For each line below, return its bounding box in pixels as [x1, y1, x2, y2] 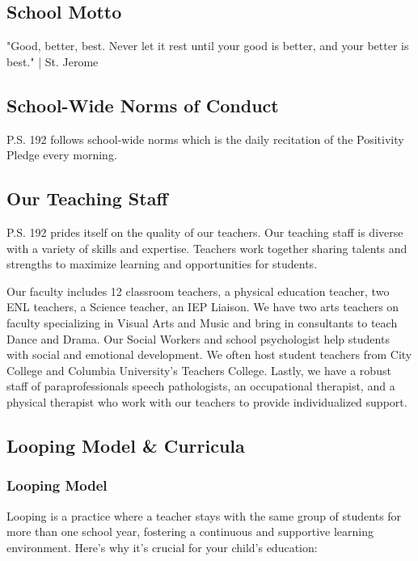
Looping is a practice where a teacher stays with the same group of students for [6, 507, 402, 524]
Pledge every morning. [6, 146, 117, 163]
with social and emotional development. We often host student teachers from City [6, 346, 412, 363]
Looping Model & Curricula [6, 432, 245, 458]
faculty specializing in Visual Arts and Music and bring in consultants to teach [6, 314, 398, 331]
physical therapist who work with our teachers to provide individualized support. [6, 393, 407, 410]
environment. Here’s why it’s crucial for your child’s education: [6, 538, 318, 555]
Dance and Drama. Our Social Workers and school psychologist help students [6, 330, 390, 347]
